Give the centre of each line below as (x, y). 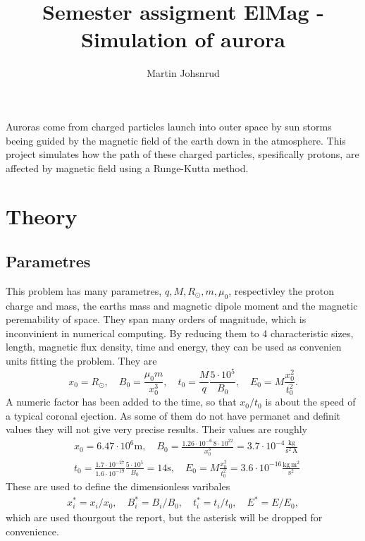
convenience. (32, 531)
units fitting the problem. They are (81, 361)
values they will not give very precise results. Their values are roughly (156, 429)
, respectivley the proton (282, 290)
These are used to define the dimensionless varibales (118, 486)
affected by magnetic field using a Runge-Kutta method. (127, 168)
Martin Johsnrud (183, 73)
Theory (42, 216)
